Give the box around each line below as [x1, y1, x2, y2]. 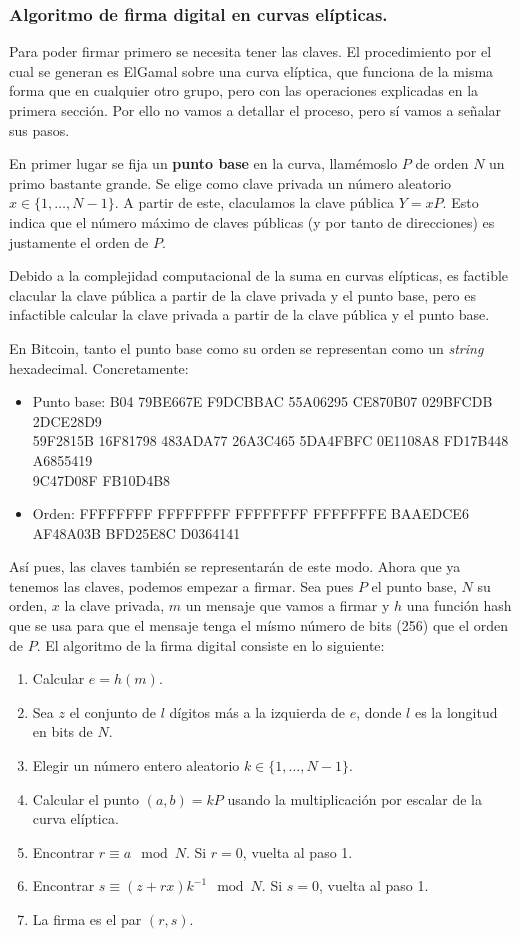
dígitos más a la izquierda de [169, 701, 346, 722]
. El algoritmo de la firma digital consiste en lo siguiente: [36, 634, 385, 655]
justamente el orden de [9, 231, 149, 252]
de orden [415, 153, 469, 174]
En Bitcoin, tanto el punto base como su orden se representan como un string [9, 337, 484, 358]
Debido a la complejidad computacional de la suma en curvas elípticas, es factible [9, 265, 509, 286]
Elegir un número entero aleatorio [32, 755, 240, 776]
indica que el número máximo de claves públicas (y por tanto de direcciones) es [9, 211, 495, 232]
